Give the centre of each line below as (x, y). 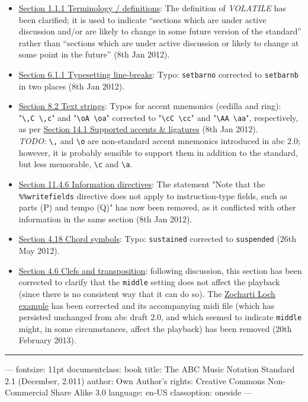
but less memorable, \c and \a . (76, 164)
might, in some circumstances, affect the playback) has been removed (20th (155, 328)
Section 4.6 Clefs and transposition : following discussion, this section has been (160, 270)
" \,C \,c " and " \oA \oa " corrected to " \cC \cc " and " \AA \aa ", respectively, (158, 117)
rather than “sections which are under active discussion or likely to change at (159, 42)
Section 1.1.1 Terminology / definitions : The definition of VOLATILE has (152, 8)
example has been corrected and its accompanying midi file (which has (147, 305)
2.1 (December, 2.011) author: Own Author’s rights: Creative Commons (135, 380)
